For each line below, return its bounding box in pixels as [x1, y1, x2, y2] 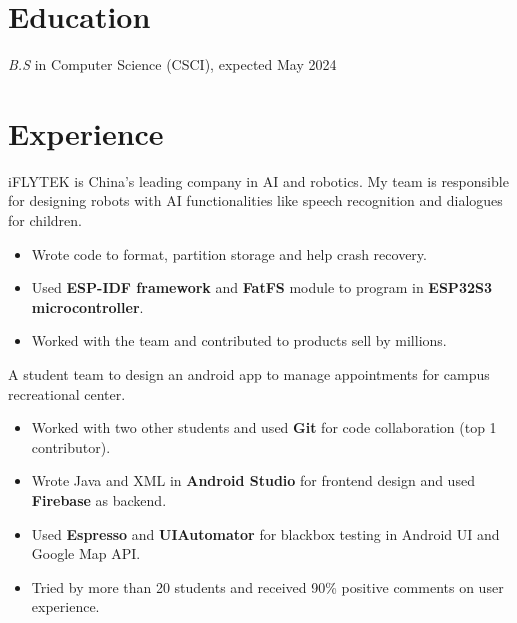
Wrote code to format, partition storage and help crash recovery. [31, 243, 427, 264]
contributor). [31, 436, 111, 457]
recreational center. [8, 383, 126, 404]
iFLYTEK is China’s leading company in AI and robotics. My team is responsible [8, 170, 509, 191]
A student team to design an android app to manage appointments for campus [8, 364, 490, 384]
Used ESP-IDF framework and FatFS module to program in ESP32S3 [31, 277, 492, 298]
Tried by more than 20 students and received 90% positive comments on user [31, 576, 504, 597]
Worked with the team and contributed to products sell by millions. [31, 330, 447, 351]
